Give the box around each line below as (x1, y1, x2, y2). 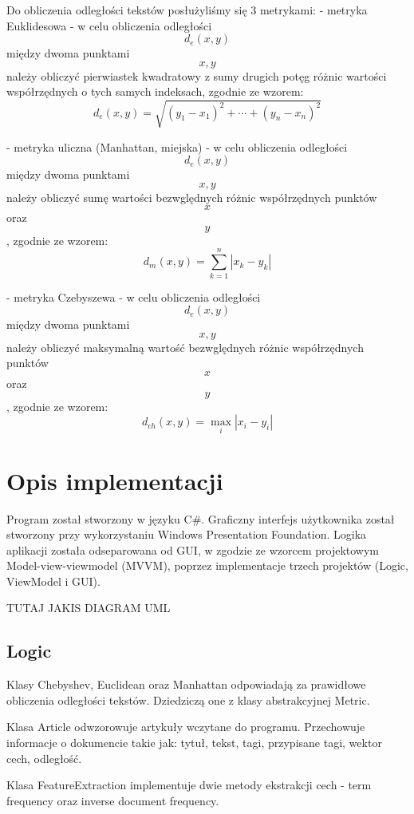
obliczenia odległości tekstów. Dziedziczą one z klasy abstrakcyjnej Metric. (6, 691, 370, 708)
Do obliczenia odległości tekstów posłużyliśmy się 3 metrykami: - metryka (6, 2, 368, 18)
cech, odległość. (6, 749, 82, 766)
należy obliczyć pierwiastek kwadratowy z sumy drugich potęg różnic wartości (6, 67, 387, 84)
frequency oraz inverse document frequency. (6, 792, 219, 808)
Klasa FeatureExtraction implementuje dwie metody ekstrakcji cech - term (6, 776, 372, 793)
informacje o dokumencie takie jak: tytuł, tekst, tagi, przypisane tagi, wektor (6, 734, 382, 751)
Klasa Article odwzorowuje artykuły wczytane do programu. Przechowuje (6, 718, 365, 735)
